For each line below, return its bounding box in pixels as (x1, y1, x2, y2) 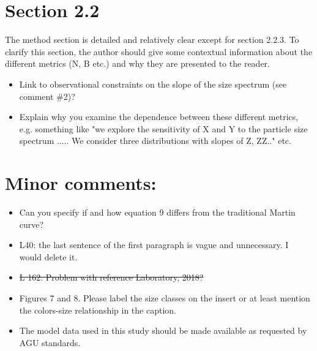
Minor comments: (5, 170, 157, 195)
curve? (19, 217, 44, 230)
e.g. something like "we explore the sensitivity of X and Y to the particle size (19, 122, 308, 135)
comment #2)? (19, 89, 75, 102)
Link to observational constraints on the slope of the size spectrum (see (19, 77, 287, 90)
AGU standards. (19, 336, 81, 349)
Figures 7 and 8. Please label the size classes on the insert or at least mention (19, 291, 310, 304)
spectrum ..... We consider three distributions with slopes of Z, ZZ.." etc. (19, 134, 291, 147)
